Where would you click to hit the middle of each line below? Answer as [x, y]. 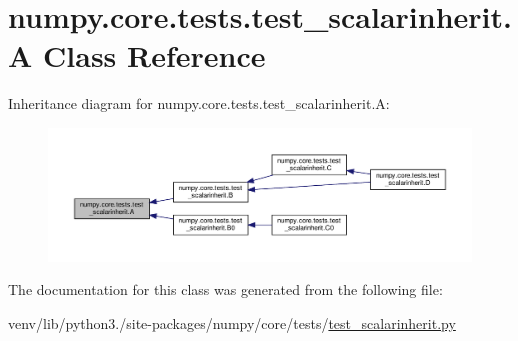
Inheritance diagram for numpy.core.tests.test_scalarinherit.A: [199, 103]
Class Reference [154, 55]
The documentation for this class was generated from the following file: [225, 289]
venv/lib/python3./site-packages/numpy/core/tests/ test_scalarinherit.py [232, 322]
